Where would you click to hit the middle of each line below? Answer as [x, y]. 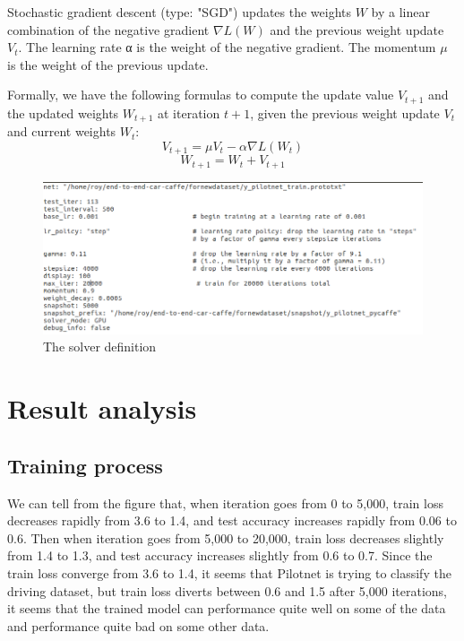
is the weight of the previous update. [108, 64]
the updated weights [63, 113]
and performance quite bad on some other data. [138, 625]
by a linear [400, 12]
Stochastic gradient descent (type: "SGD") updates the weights [180, 12]
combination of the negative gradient [108, 29]
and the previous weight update [357, 29]
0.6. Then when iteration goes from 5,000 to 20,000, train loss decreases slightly [226, 537]
